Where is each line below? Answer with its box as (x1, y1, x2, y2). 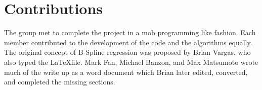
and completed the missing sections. (4, 76, 115, 87)
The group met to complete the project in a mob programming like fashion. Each (4, 27, 256, 38)
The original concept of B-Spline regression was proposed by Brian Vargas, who (4, 47, 251, 57)
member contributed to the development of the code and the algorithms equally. (4, 37, 252, 47)
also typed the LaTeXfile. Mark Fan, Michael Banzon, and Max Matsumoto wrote (4, 56, 258, 67)
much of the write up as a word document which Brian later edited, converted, (4, 66, 248, 77)
